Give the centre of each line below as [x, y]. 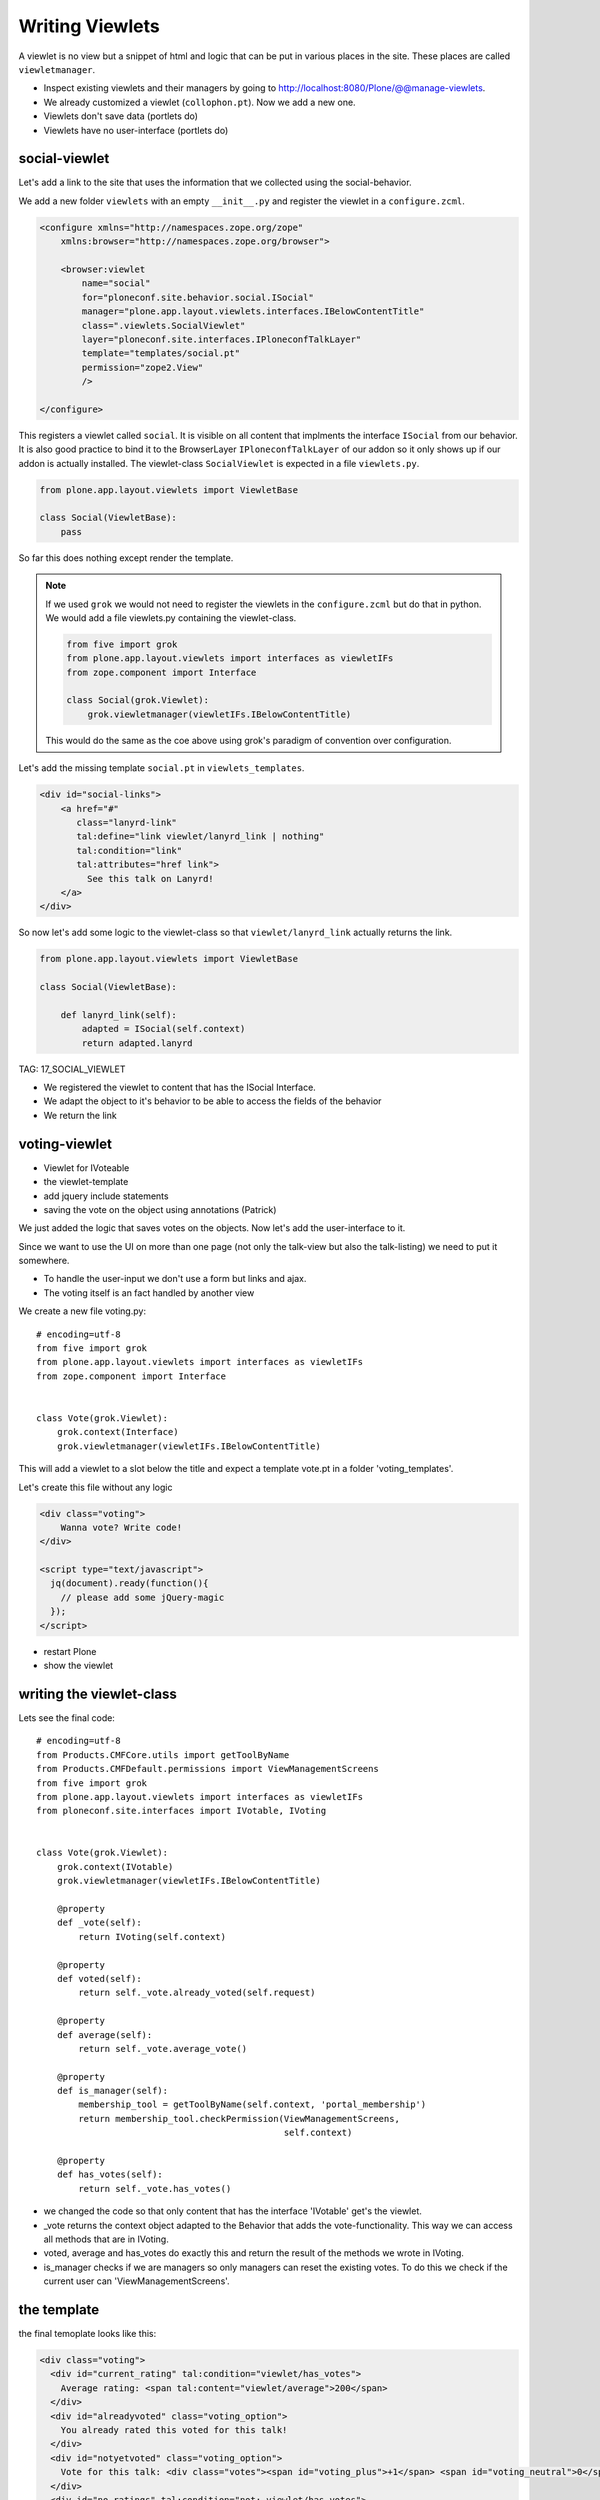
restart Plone [70, 1651]
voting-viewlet [65, 1143]
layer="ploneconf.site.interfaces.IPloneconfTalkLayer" [221, 339]
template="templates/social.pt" [160, 353]
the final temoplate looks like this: [87, 2334]
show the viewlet [78, 1666]
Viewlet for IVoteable [86, 1167]
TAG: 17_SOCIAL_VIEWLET [72, 1069]
